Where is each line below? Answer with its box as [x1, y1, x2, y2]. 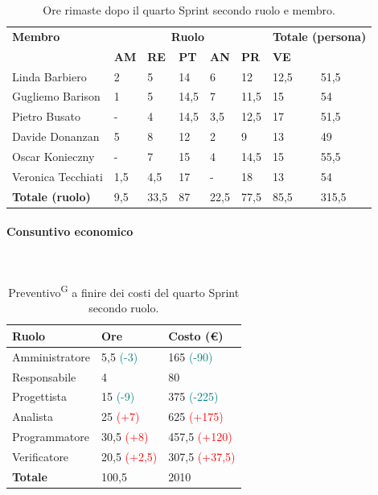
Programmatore [12, 428, 89, 445]
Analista [12, 408, 54, 425]
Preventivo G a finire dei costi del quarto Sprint [8, 282, 240, 300]
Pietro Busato [12, 108, 80, 125]
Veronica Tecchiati [12, 167, 103, 184]
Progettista [12, 388, 67, 405]
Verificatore [12, 448, 69, 464]
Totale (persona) [272, 27, 367, 44]
